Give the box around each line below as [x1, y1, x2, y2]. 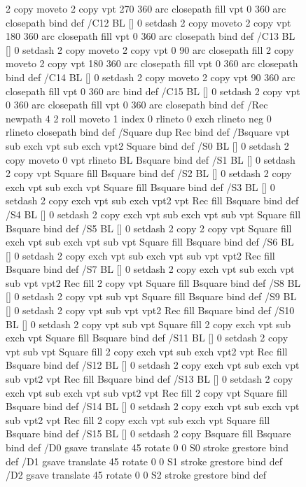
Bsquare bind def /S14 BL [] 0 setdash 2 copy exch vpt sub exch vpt [6, 399, 300, 414]
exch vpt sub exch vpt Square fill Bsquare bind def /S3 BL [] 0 [6, 179, 275, 194]
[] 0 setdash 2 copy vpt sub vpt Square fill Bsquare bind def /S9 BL [6, 289, 297, 304]
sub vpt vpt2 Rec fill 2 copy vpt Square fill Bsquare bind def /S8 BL [6, 275, 301, 290]
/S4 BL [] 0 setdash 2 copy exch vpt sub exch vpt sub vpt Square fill [6, 206, 301, 221]
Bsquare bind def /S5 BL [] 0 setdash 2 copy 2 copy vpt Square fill [6, 220, 292, 235]
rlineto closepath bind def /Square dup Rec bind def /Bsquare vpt [6, 125, 290, 139]
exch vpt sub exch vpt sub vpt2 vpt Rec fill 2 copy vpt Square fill [6, 385, 288, 400]
